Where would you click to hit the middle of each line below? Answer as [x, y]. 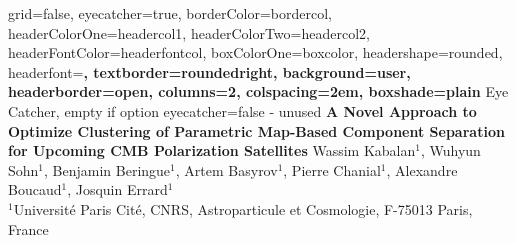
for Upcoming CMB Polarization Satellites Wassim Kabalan [212, 150]
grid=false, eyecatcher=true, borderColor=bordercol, [170, 13]
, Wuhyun [450, 150]
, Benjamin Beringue [107, 169]
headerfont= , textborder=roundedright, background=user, [209, 71]
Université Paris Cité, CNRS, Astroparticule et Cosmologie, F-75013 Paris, [243, 208]
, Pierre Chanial [332, 169]
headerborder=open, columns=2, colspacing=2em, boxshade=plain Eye [258, 91]
